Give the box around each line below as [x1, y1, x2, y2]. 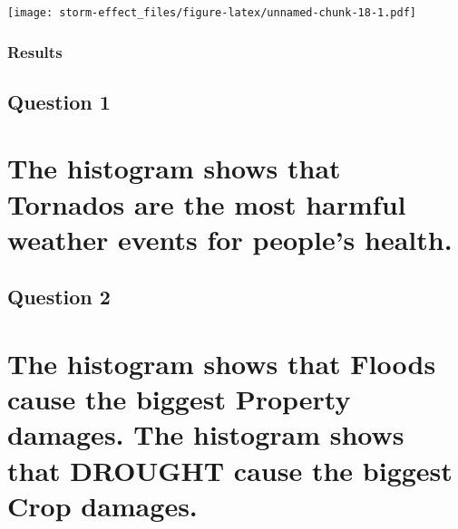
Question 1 [7, 87, 111, 115]
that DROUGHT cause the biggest [7, 451, 453, 488]
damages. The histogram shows [7, 416, 404, 453]
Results [7, 40, 63, 63]
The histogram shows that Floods [7, 345, 436, 381]
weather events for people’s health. [7, 220, 453, 257]
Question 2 [7, 283, 111, 311]
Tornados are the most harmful [7, 185, 406, 222]
